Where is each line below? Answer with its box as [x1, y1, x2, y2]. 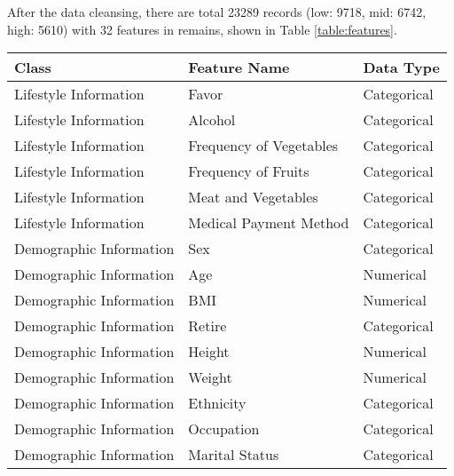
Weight [188, 367, 232, 388]
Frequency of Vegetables [188, 135, 339, 156]
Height [188, 341, 230, 362]
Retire [188, 315, 227, 337]
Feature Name [188, 57, 290, 78]
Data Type [363, 57, 440, 78]
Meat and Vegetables [188, 186, 318, 208]
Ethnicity [188, 393, 247, 414]
